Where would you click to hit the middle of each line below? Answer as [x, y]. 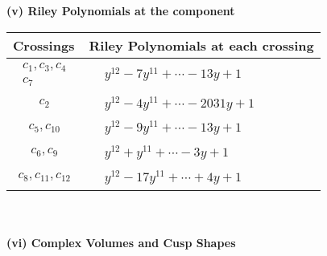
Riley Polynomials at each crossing [201, 45]
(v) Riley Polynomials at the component [121, 10]
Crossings [44, 45]
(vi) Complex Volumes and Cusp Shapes [121, 243]
